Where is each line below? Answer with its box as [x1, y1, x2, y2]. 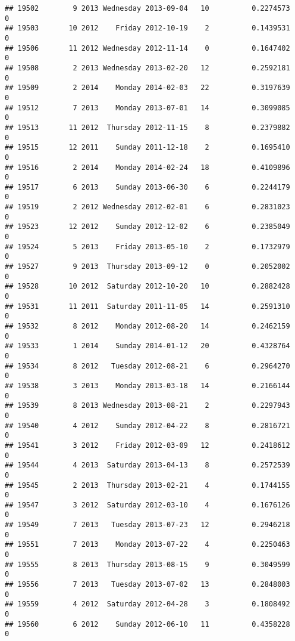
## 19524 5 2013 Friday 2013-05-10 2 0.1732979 [5, 242, 290, 251]
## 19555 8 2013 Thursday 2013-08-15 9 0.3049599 [5, 560, 290, 569]
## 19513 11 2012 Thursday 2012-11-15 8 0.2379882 [5, 123, 290, 132]
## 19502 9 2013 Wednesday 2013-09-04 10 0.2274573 [5, 4, 290, 13]
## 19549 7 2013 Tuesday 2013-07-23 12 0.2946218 [5, 521, 290, 529]
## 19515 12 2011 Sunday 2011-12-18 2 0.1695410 [5, 143, 290, 152]
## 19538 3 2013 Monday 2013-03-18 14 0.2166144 [5, 381, 290, 390]
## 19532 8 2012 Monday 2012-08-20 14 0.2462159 [5, 322, 290, 330]
